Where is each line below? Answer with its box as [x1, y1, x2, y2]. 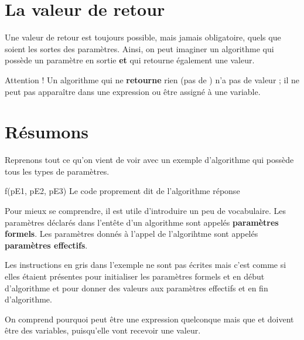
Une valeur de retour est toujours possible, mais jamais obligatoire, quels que [5, 31, 281, 43]
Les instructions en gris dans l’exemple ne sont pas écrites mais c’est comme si [5, 259, 286, 271]
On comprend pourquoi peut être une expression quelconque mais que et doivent [5, 312, 294, 325]
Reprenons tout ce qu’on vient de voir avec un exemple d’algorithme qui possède [5, 154, 294, 166]
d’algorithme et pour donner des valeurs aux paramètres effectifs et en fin [5, 281, 268, 294]
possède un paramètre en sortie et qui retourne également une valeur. [5, 54, 255, 66]
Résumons [5, 120, 89, 144]
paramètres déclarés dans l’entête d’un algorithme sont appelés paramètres [5, 216, 279, 228]
